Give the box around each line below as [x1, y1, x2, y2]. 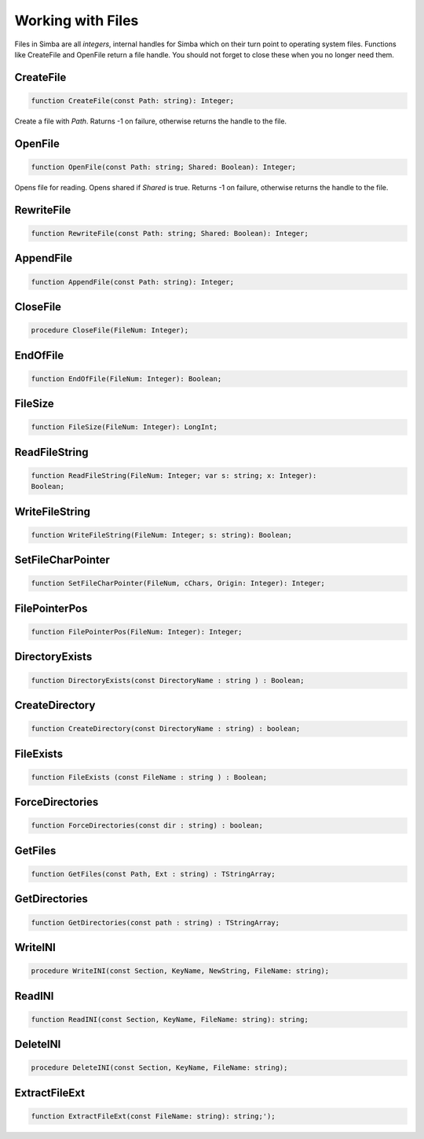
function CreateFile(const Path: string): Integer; [31, 96, 235, 105]
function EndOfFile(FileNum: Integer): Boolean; [31, 374, 222, 383]
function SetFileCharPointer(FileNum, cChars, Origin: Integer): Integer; [31, 579, 326, 588]
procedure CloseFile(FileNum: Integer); [31, 326, 188, 335]
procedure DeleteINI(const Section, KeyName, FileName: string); [31, 1064, 288, 1072]
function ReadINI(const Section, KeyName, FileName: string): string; [31, 1015, 309, 1023]
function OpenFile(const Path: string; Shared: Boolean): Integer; [31, 162, 297, 171]
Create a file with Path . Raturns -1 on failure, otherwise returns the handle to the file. [14, 116, 287, 126]
